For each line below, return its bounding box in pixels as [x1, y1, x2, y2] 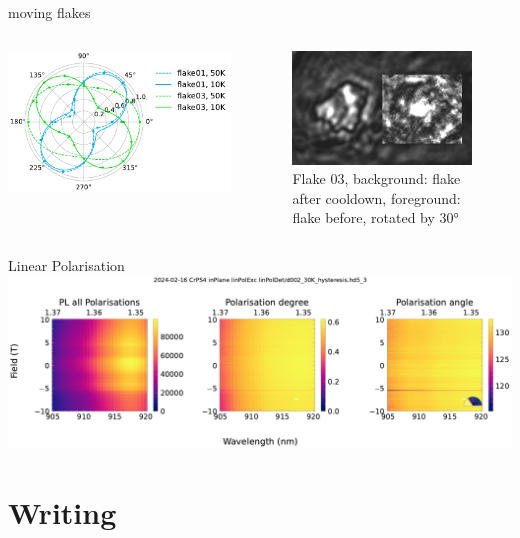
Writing [8, 491, 117, 532]
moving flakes [8, 2, 91, 22]
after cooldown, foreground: [292, 187, 461, 208]
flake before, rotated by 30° [292, 207, 459, 228]
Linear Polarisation [8, 254, 125, 275]
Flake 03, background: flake [292, 168, 461, 189]
